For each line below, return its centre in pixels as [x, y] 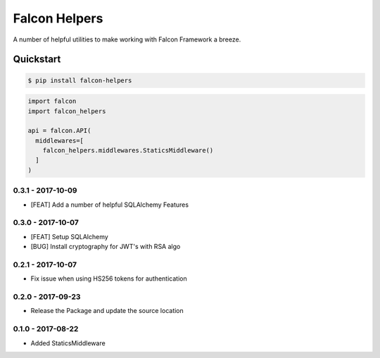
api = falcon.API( [59, 131]
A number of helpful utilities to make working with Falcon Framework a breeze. [127, 39]
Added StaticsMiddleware [68, 343]
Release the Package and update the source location [107, 311]
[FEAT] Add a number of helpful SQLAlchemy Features [110, 205]
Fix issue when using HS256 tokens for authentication [109, 279]
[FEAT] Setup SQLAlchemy [69, 236]
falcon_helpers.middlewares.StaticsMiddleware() [128, 151]
